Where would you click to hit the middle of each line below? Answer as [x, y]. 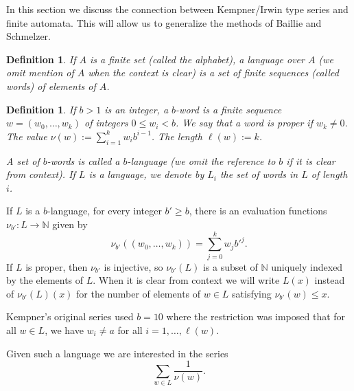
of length [329, 174]
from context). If [41, 174]
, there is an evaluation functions [258, 211]
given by [70, 224]
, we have [64, 330]
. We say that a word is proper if [244, 123]
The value [27, 136]
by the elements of [45, 280]
